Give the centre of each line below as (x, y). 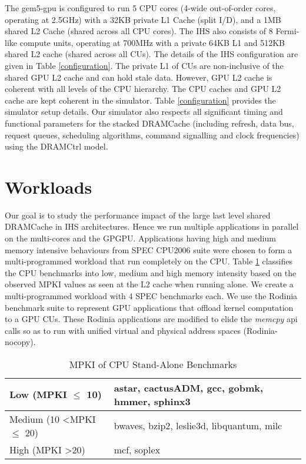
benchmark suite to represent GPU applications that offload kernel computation (149, 307)
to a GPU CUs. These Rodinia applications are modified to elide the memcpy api (151, 319)
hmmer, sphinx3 (152, 401)
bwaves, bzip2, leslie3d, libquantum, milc (198, 426)
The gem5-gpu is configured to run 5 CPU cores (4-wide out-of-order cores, (140, 8)
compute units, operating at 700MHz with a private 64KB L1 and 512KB (152, 42)
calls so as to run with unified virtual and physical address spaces (123, 330)
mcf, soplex (137, 449)
